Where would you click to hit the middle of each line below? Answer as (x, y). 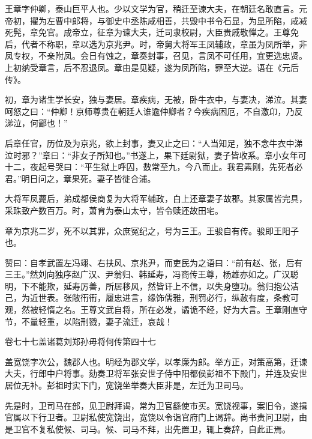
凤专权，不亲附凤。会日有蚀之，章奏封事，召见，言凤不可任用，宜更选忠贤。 (156, 56)
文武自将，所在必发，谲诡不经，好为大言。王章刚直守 (202, 310)
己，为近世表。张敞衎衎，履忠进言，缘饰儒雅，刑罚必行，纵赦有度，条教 (148, 298)
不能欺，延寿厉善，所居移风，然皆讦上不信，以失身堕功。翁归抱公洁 (164, 286)
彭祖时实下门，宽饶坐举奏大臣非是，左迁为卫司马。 (147, 385)
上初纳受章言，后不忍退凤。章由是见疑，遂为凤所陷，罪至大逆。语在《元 (148, 67)
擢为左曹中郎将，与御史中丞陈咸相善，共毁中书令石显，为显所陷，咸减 (168, 20)
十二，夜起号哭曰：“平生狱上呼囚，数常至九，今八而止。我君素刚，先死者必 (154, 167)
